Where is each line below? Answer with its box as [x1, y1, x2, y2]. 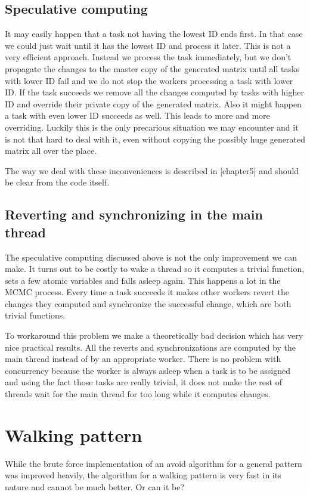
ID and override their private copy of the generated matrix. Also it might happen [5, 97, 302, 110]
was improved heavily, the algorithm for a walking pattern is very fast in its [5, 469, 281, 481]
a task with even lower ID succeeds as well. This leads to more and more [5, 109, 270, 122]
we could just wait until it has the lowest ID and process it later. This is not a [5, 39, 291, 51]
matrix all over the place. [5, 144, 97, 157]
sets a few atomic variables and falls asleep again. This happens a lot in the [5, 274, 281, 286]
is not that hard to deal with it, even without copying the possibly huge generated [5, 132, 305, 145]
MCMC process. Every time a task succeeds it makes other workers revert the [5, 286, 289, 298]
